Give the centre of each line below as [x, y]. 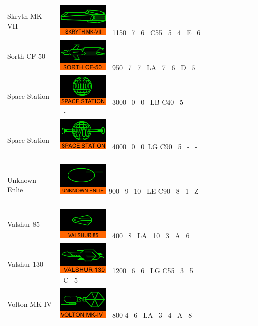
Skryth [18, 16]
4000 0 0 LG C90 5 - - [155, 146]
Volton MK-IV [30, 303]
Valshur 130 [26, 264]
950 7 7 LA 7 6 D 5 [154, 67]
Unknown [22, 179]
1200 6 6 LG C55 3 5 [152, 270]
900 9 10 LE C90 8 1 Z [154, 191]
